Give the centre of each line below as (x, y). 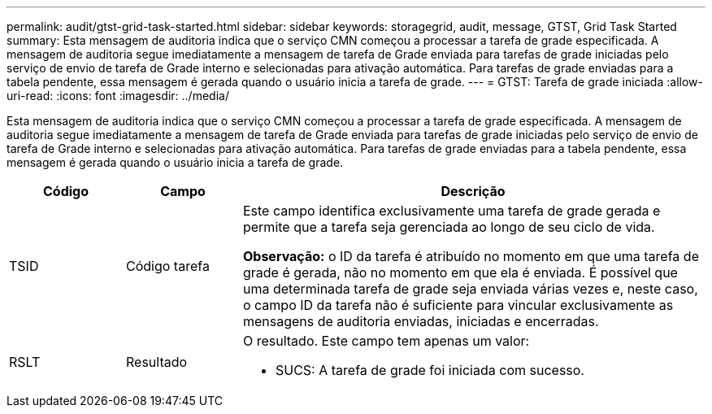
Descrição (473, 191)
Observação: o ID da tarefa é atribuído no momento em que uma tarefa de (471, 256)
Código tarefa (167, 266)
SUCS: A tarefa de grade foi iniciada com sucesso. (430, 370)
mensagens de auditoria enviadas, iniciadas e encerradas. (421, 321)
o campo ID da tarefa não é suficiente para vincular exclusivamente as (458, 305)
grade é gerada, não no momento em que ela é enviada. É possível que (460, 272)
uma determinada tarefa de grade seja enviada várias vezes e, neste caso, (470, 289)
